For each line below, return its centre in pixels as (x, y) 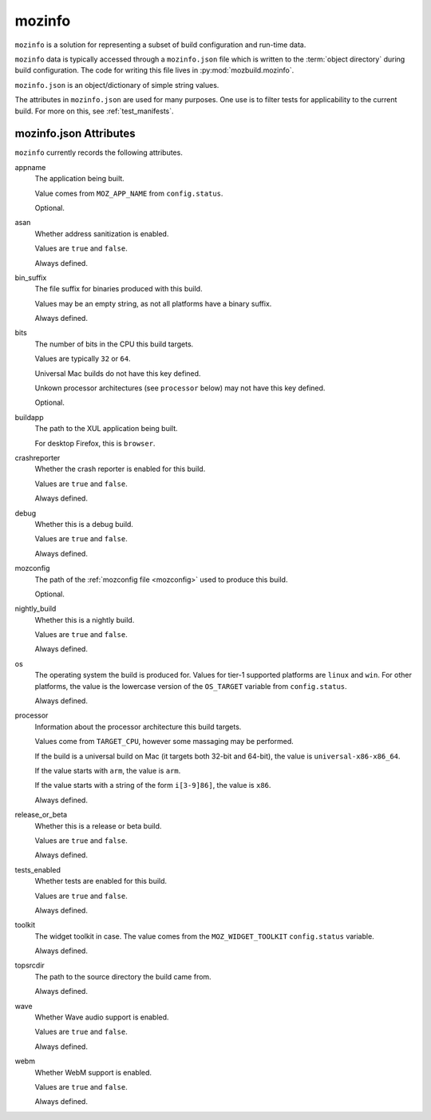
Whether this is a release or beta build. (98, 825)
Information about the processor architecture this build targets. (138, 726)
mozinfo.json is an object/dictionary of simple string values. (117, 85)
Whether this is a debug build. (84, 524)
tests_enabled (38, 869)
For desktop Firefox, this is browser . (95, 443)
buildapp (29, 417)
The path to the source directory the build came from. (123, 976)
